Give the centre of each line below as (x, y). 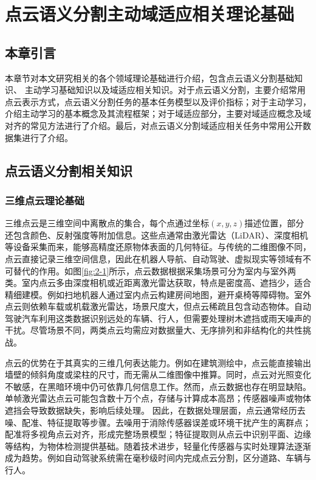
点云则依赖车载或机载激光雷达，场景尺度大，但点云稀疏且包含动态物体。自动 (158, 306)
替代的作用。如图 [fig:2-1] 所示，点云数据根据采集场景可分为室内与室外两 (155, 270)
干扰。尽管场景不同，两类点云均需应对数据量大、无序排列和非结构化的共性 (154, 330)
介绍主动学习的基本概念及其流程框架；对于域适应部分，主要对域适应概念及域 (158, 113)
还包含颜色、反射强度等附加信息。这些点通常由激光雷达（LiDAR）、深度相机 (156, 235)
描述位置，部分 (274, 223)
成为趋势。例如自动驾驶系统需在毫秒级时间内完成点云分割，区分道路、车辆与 (158, 458)
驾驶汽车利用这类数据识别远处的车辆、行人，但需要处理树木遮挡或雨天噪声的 (158, 318)
